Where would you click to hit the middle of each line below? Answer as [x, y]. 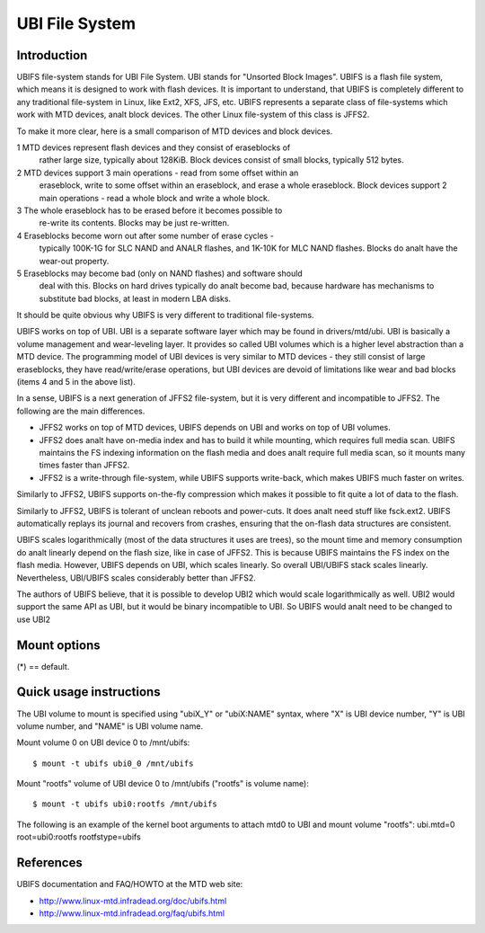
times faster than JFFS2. [84, 465]
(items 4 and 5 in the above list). [76, 382]
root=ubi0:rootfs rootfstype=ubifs [79, 837]
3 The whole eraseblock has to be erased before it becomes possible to [150, 210]
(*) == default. [43, 666]
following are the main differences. [81, 411]
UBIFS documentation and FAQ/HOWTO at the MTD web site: [130, 884]
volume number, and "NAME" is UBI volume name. [110, 726]
